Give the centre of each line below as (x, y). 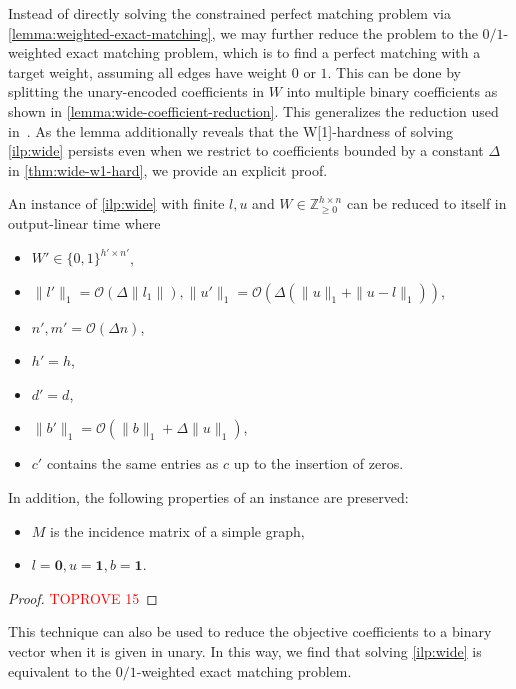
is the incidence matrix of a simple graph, (177, 530)
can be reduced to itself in (426, 203)
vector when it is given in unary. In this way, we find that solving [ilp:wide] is (245, 650)
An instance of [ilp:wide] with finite (116, 203)
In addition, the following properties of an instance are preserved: (208, 497)
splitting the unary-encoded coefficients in (136, 91)
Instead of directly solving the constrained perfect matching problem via (229, 13)
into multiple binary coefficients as (392, 91)
